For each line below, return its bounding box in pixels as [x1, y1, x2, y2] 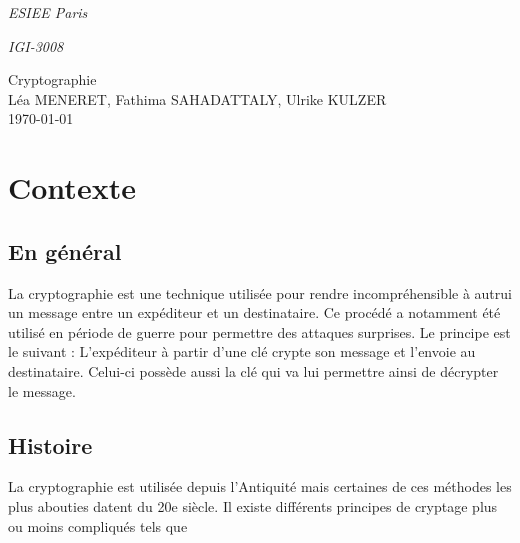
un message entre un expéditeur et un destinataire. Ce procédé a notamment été [8, 302, 501, 323]
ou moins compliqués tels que [8, 515, 188, 536]
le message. [8, 380, 76, 401]
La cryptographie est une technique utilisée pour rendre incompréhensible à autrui [8, 282, 512, 303]
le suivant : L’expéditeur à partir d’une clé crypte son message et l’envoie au [8, 341, 476, 362]
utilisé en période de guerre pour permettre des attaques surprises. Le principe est [8, 321, 511, 342]
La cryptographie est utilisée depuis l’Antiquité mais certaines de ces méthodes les [8, 476, 512, 497]
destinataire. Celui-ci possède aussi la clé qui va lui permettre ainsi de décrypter [8, 360, 499, 381]
